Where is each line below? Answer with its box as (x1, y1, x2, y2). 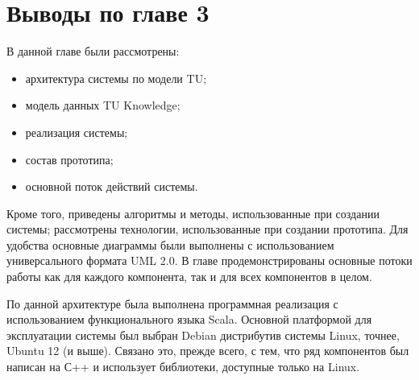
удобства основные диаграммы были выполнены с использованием (6, 236, 334, 253)
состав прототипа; (25, 151, 114, 167)
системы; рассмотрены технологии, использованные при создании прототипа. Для (6, 221, 409, 237)
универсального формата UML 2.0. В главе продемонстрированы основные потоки (6, 252, 413, 269)
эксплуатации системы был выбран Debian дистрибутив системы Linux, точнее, (6, 326, 400, 343)
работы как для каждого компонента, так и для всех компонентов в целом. (6, 268, 372, 285)
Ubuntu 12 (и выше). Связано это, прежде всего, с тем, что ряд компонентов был (6, 342, 409, 359)
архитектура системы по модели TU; (25, 69, 207, 86)
